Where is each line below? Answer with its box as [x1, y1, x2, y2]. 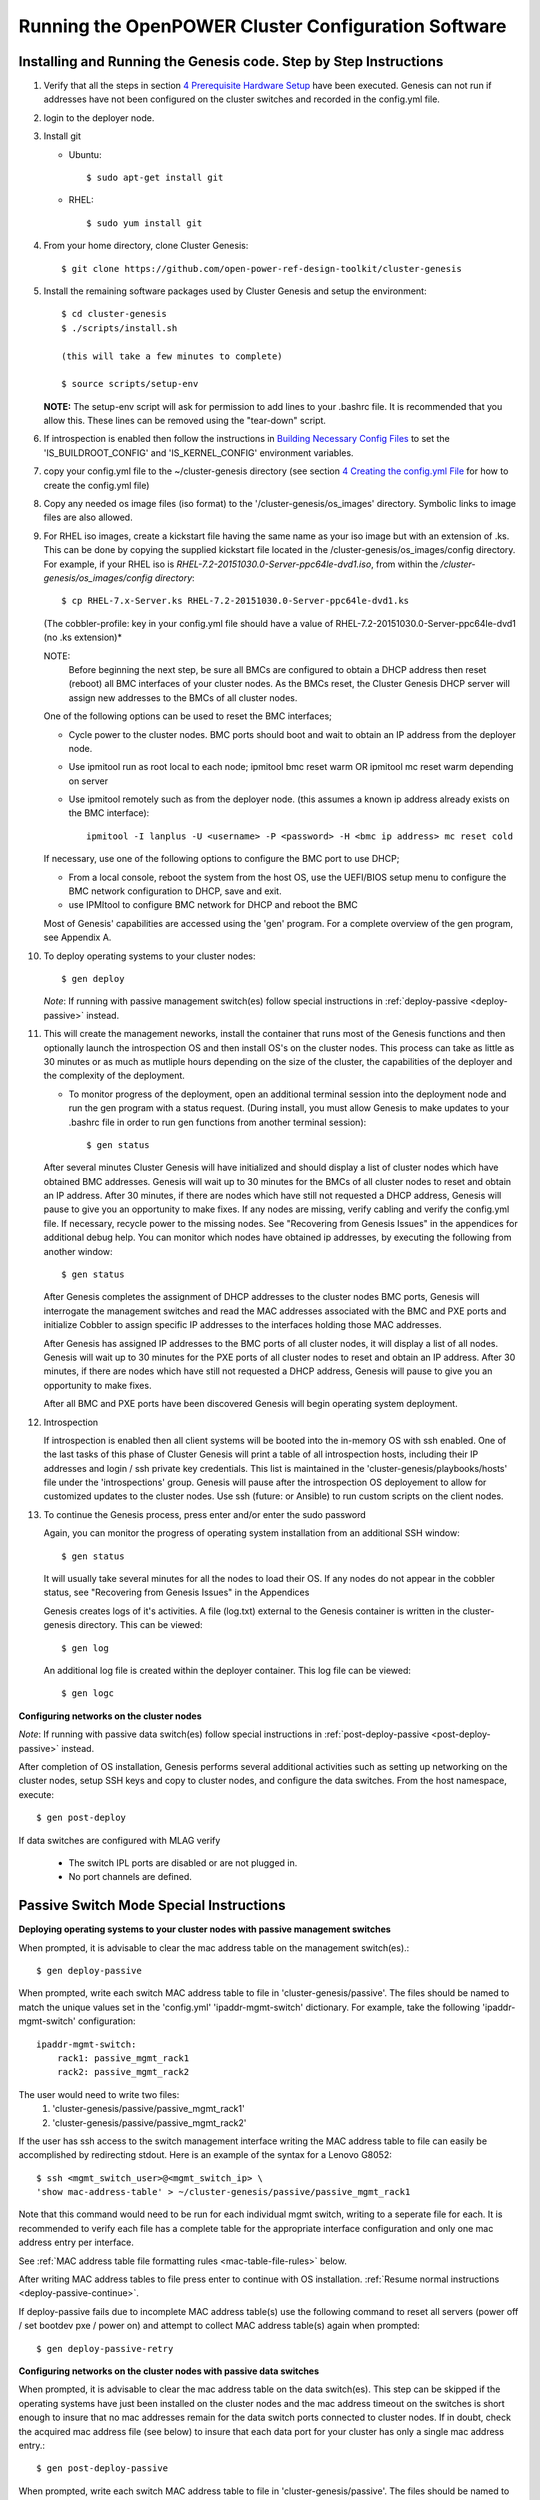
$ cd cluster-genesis [61, 308, 167, 320]
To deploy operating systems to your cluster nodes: [43, 950, 256, 962]
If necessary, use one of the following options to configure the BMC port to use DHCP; [43, 853, 400, 865]
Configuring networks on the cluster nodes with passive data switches [18, 2365, 320, 2377]
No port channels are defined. [68, 1871, 192, 1883]
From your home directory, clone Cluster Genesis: [43, 240, 249, 252]
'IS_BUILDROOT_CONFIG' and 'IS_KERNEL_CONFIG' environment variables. [43, 446, 354, 459]
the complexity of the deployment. [43, 1070, 185, 1082]
